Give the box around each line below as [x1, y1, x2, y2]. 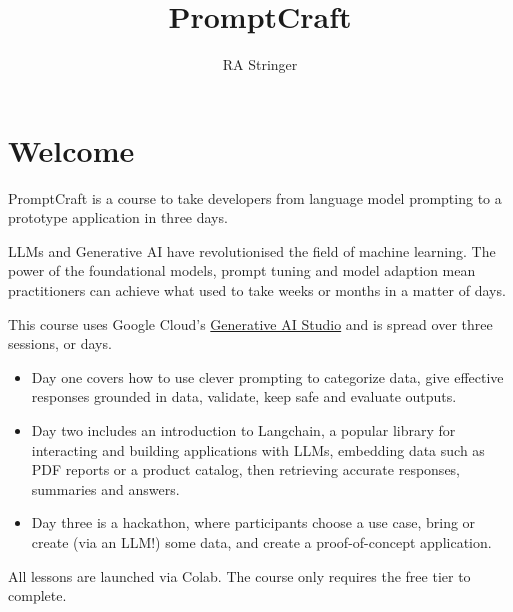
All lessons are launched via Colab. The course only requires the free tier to [8, 565, 471, 586]
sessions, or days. [8, 333, 112, 354]
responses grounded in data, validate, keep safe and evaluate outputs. [31, 386, 457, 407]
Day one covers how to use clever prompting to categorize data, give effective [31, 366, 504, 387]
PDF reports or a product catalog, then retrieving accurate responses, [31, 459, 461, 480]
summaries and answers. [31, 478, 180, 499]
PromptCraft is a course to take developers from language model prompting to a [8, 187, 502, 208]
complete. [8, 585, 67, 606]
